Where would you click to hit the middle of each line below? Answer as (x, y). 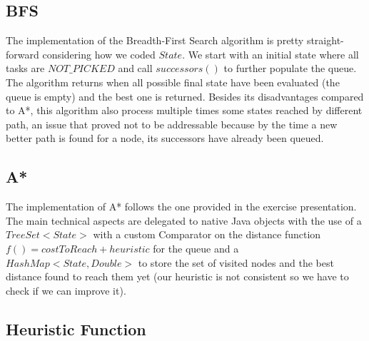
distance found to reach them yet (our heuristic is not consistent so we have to (177, 276)
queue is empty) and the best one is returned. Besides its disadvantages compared (185, 96)
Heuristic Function (76, 329)
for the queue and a (196, 248)
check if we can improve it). (66, 290)
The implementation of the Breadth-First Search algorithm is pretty (155, 40)
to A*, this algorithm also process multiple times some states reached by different (184, 110)
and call (135, 68)
